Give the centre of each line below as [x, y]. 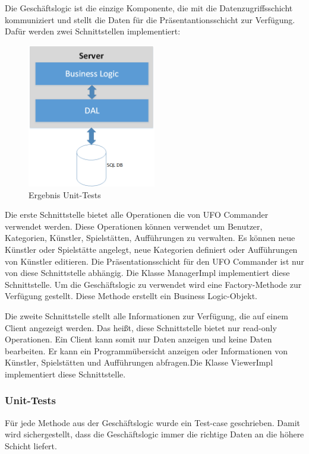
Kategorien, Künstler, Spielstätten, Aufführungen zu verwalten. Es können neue [150, 238]
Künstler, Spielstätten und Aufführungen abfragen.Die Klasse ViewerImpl [139, 362]
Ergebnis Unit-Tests [65, 194]
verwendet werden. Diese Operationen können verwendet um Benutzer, [134, 226]
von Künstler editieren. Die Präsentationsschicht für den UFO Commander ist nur [154, 261]
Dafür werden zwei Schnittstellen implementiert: [93, 31]
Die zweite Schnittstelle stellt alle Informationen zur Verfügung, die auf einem [146, 316]
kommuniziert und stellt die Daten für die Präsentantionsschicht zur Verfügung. [150, 19]
